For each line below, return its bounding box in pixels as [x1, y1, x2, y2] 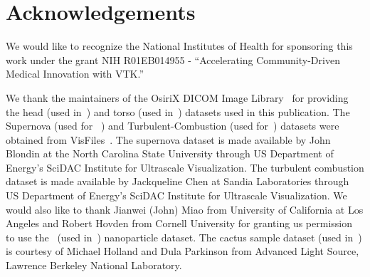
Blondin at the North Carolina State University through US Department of [6, 146, 334, 161]
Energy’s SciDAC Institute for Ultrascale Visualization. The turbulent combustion [6, 160, 364, 174]
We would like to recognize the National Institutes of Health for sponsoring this [6, 38, 353, 53]
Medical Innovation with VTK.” [6, 66, 144, 81]
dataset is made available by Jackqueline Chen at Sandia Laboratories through [6, 174, 349, 189]
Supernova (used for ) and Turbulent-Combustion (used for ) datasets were [6, 118, 339, 133]
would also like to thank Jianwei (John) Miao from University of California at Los [6, 202, 364, 216]
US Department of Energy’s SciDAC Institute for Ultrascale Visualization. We [6, 188, 347, 203]
